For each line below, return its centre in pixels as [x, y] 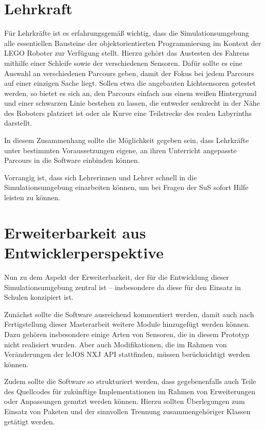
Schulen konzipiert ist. [39, 297]
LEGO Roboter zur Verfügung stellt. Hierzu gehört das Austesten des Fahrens [127, 53]
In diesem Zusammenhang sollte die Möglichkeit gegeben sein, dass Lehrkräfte [127, 140]
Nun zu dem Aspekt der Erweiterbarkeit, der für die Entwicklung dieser [117, 277]
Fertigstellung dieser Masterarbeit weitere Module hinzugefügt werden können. [127, 324]
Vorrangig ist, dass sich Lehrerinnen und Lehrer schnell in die [101, 177]
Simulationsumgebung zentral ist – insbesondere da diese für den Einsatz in [123, 287]
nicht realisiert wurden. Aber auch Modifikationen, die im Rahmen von [116, 344]
